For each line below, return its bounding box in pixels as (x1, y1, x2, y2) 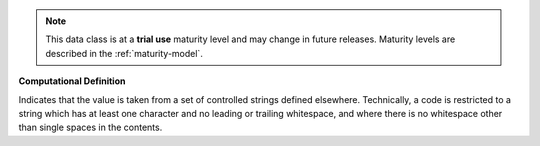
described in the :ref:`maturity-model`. (45, 47, 204, 59)
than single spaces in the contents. (18, 121, 163, 134)
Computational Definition (18, 75, 126, 87)
